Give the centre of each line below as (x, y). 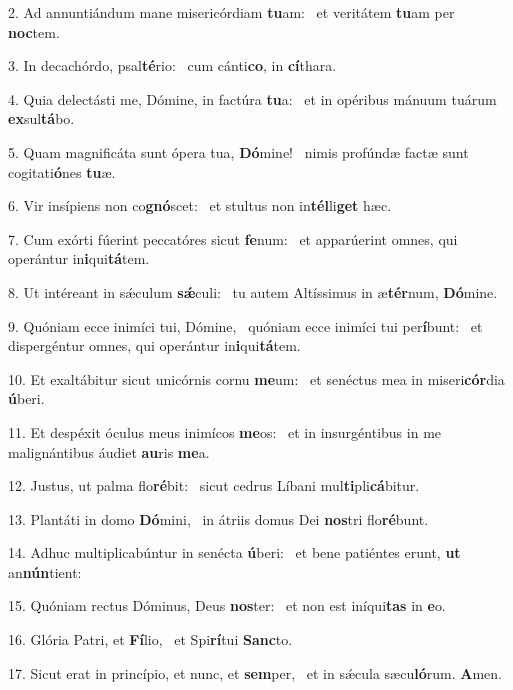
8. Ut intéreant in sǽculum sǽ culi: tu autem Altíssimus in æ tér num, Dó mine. (253, 291)
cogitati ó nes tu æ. (62, 171)
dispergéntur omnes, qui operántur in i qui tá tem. (154, 345)
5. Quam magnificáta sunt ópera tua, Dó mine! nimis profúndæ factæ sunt (238, 151)
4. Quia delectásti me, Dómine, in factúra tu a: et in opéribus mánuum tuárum (252, 98)
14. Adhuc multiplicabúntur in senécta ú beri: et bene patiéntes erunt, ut (234, 552)
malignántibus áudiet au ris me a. (109, 451)
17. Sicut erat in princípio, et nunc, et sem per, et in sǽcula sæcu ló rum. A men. (255, 672)
